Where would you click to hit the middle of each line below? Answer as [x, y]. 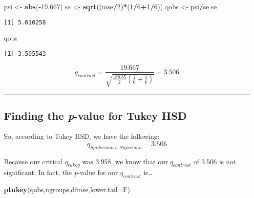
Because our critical [33, 161]
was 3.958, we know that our [125, 161]
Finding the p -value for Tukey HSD [95, 116]
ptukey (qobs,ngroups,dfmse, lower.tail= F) [67, 189]
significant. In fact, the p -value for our [61, 172]
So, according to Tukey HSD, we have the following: [82, 136]
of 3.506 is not [215, 161]
